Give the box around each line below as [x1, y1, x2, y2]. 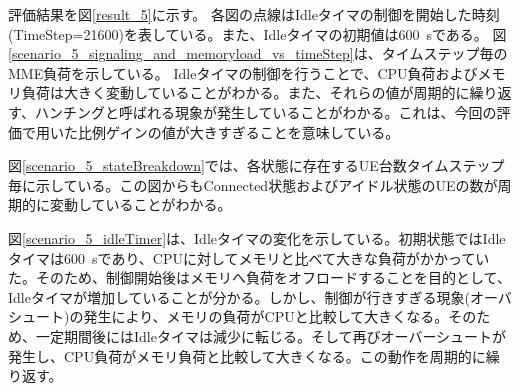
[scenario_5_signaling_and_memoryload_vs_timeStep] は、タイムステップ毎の [8, 43, 508, 64]
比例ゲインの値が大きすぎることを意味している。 [77, 121, 400, 142]
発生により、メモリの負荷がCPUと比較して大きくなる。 [83, 306, 449, 327]
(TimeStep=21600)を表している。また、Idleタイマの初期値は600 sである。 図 [8, 23, 507, 44]
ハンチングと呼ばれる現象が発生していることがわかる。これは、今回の [34, 101, 497, 122]
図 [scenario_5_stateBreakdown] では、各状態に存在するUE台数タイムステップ [8, 155, 505, 176]
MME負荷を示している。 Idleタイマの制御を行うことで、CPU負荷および [8, 62, 478, 83]
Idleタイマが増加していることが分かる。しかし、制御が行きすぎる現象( [8, 286, 470, 307]
